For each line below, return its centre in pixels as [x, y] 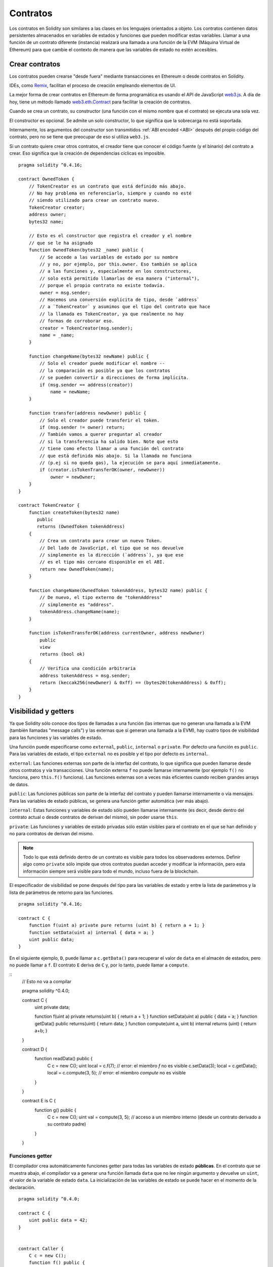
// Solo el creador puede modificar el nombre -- [102, 363]
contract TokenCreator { [49, 505]
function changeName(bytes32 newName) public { [89, 357]
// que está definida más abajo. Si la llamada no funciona [116, 456]
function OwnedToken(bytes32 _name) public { [86, 250]
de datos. [19, 784]
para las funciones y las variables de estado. [56, 737]
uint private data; [52, 1007]
